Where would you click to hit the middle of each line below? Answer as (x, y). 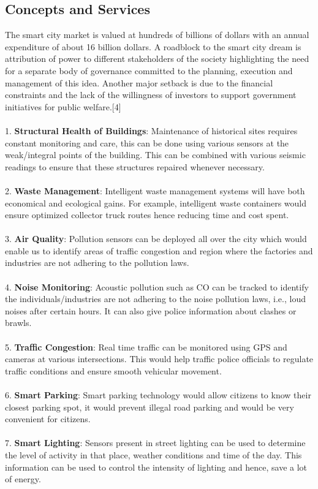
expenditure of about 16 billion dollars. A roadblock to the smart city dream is (153, 46)
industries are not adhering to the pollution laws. (97, 263)
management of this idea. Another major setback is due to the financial (139, 82)
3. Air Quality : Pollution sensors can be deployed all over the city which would (156, 239)
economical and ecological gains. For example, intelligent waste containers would (156, 203)
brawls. (18, 323)
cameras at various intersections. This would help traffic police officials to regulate (159, 359)
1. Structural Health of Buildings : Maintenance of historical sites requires (151, 130)
